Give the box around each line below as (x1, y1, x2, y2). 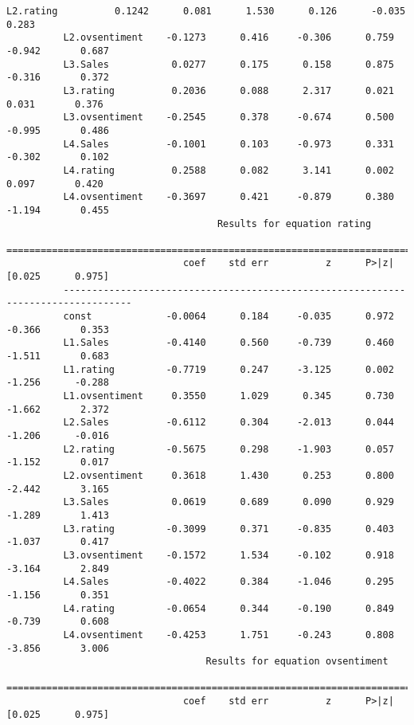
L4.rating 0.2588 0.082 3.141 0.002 (63, 164, 394, 176)
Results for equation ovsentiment (205, 656, 389, 668)
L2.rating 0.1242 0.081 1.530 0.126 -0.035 (6, 6, 406, 17)
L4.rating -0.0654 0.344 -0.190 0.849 (63, 602, 394, 614)
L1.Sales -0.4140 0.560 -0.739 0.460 (63, 337, 394, 349)
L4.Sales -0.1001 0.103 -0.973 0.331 (63, 138, 394, 150)
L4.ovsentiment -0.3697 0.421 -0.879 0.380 (63, 191, 394, 203)
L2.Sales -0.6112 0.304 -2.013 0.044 (63, 417, 394, 429)
